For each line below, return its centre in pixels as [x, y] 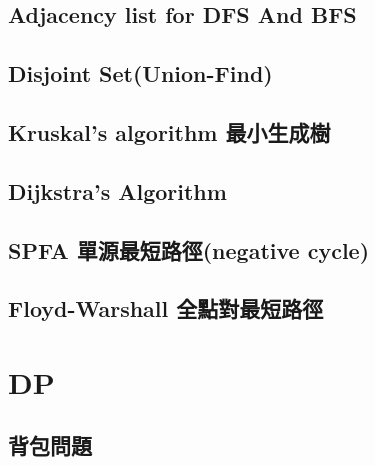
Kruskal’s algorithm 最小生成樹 [169, 131]
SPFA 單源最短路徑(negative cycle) [189, 249]
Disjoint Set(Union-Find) [140, 73]
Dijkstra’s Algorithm [117, 190]
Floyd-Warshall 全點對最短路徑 [166, 308]
